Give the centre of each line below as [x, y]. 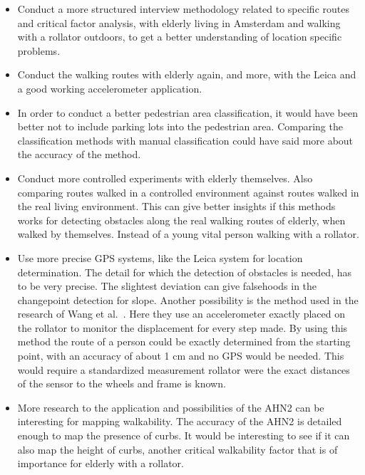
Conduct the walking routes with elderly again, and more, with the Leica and [187, 74]
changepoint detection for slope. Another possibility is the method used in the [188, 299]
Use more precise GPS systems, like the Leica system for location [160, 257]
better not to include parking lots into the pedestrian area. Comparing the [180, 126]
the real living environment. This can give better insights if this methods [176, 206]
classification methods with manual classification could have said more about [185, 140]
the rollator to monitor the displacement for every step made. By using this [182, 327]
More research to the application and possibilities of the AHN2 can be [171, 407]
